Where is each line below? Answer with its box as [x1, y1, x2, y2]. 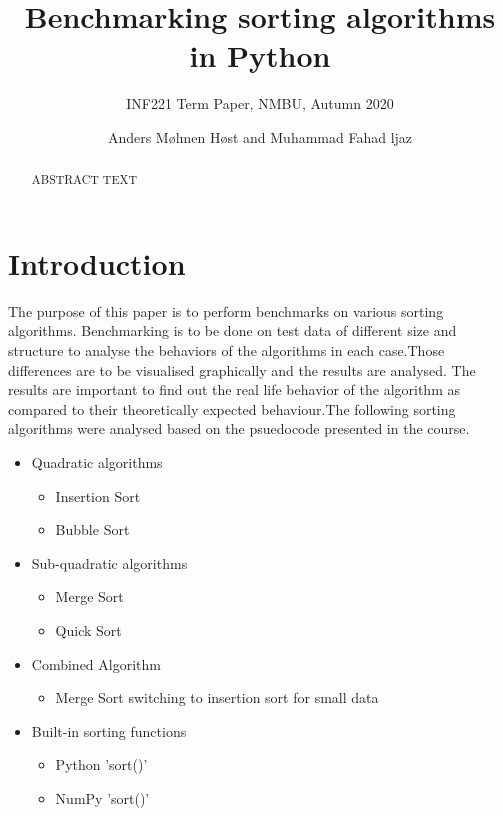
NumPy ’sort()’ [55, 787, 150, 808]
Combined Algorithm [31, 653, 161, 674]
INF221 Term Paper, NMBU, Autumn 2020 [126, 93, 394, 114]
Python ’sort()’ [55, 754, 148, 775]
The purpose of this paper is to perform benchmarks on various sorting [8, 300, 444, 321]
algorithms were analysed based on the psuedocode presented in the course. [8, 418, 470, 439]
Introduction [8, 242, 186, 283]
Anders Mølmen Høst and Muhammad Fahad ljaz [107, 126, 413, 147]
